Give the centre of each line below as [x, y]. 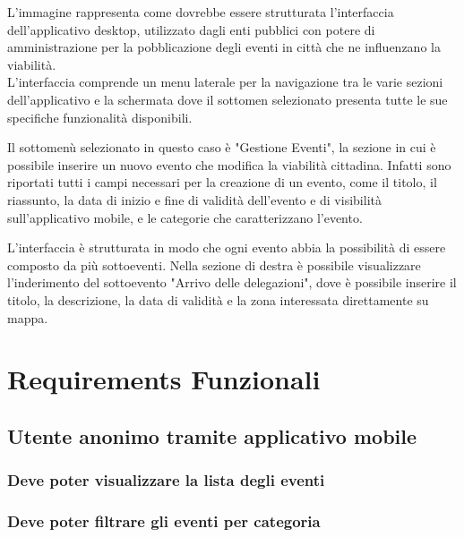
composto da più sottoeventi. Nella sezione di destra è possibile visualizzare [214, 264]
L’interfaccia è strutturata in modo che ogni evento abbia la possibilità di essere [227, 247]
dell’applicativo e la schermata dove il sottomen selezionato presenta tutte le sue [228, 99]
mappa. [28, 317]
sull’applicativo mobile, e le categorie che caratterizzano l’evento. [185, 217]
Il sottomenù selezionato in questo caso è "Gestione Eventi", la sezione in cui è [222, 147]
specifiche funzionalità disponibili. [100, 117]
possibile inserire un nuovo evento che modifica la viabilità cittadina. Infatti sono [229, 164]
